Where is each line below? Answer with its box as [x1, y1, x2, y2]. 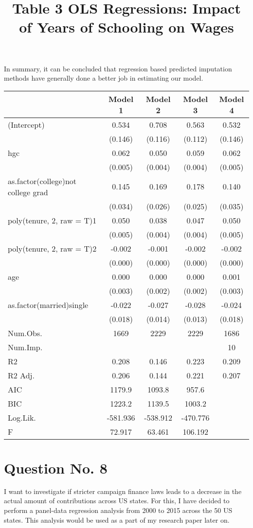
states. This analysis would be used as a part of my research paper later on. [4, 514, 230, 525]
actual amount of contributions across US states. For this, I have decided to [4, 495, 230, 506]
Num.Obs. [8, 327, 42, 339]
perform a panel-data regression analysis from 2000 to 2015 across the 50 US [4, 505, 233, 515]
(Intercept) [8, 119, 45, 130]
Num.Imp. [8, 341, 43, 353]
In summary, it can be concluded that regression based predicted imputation [4, 63, 232, 73]
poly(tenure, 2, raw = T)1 [8, 214, 97, 226]
